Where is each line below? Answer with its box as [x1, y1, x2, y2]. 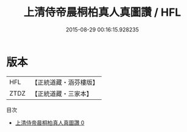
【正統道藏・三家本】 [31, 89, 93, 97]
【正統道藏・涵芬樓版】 [31, 78, 99, 87]
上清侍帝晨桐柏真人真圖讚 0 [15, 119, 85, 126]
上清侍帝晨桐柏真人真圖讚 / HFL [23, 5, 182, 19]
